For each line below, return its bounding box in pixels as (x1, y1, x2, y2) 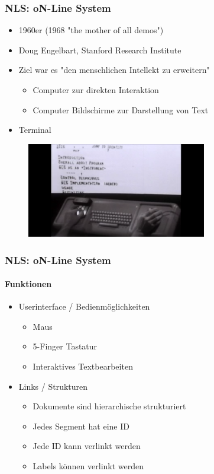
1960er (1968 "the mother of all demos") (18, 24, 164, 36)
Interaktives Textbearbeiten (33, 360, 133, 373)
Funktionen (5, 278, 52, 290)
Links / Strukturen (18, 380, 88, 392)
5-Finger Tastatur (33, 340, 98, 352)
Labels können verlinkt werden (33, 459, 144, 472)
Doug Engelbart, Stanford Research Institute (18, 43, 181, 56)
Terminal (18, 123, 51, 136)
